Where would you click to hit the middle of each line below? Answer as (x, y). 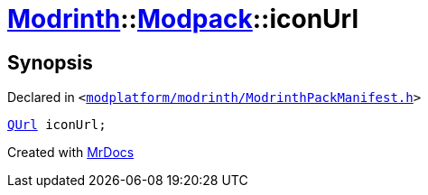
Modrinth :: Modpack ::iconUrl (183, 19)
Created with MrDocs (71, 153)
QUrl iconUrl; (57, 125)
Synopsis (50, 62)
